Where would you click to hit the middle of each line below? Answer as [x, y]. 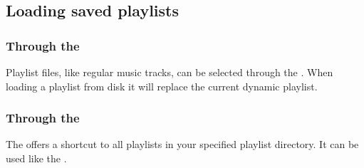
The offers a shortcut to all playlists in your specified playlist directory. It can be [182, 144]
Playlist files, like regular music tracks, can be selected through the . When [170, 72]
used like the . [36, 158]
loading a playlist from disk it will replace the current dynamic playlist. [162, 86]
